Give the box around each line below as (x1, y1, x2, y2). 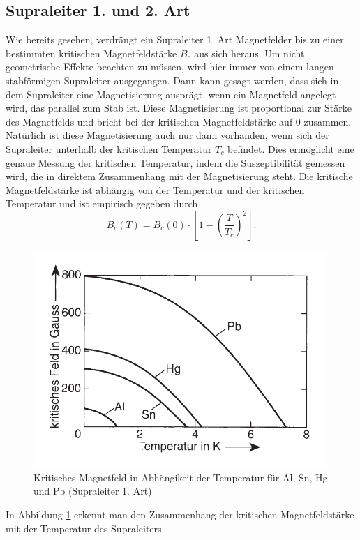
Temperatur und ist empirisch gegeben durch (6, 196, 198, 211)
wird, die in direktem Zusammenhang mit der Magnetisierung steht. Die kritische (6, 169, 353, 183)
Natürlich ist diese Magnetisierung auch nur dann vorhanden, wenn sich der (6, 128, 329, 142)
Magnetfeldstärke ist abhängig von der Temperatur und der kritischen (6, 182, 305, 197)
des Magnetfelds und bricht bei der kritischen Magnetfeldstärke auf (6, 114, 293, 128)
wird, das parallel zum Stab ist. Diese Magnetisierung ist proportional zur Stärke (6, 100, 352, 115)
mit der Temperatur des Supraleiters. (6, 520, 165, 535)
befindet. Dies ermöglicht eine (227, 141, 354, 156)
